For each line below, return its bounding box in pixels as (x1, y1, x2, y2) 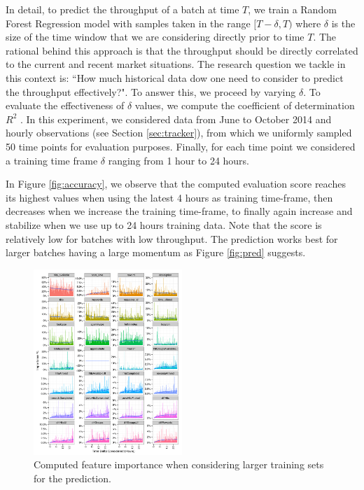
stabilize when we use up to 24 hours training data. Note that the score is (6, 217, 322, 232)
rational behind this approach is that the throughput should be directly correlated (6, 43, 358, 57)
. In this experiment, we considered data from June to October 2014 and (20, 111, 332, 126)
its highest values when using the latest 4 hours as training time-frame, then (6, 190, 333, 204)
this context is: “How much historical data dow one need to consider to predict (6, 70, 344, 85)
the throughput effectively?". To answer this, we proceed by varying (6, 84, 296, 99)
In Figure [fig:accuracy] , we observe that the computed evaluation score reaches (6, 176, 346, 191)
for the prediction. (34, 470, 111, 485)
